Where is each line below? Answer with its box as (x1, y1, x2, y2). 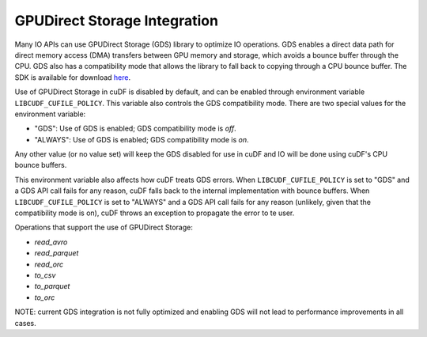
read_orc (34, 259, 64, 269)
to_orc (34, 293, 55, 302)
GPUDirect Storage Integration (14, 12, 219, 29)
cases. (14, 318, 36, 328)
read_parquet (34, 248, 79, 258)
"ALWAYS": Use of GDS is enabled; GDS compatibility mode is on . (34, 134, 249, 144)
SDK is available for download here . (14, 72, 130, 82)
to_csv (34, 270, 56, 280)
